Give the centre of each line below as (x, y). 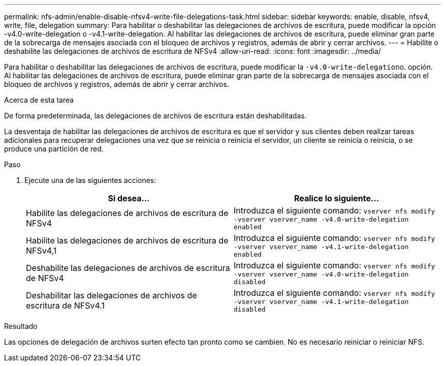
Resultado (21, 326)
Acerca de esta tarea (39, 100)
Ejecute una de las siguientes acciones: (90, 180)
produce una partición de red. (54, 149)
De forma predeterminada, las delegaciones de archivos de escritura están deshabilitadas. (155, 116)
